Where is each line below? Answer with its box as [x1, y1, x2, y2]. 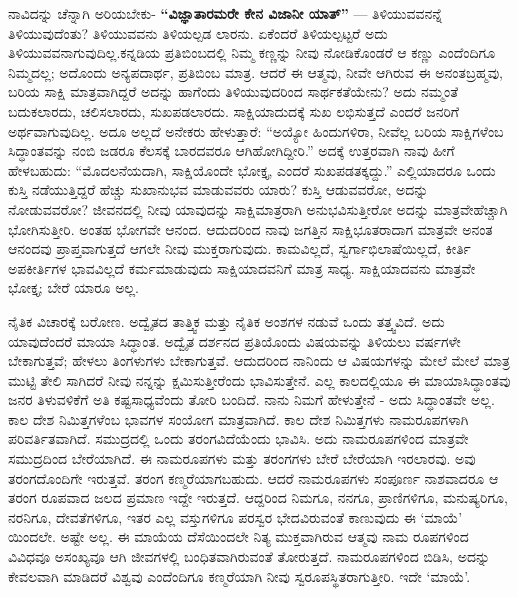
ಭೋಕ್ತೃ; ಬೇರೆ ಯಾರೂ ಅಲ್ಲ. [8, 277, 139, 298]
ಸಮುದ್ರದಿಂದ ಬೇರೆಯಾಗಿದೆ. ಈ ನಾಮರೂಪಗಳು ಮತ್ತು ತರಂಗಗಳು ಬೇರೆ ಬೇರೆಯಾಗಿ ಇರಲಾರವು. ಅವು [8, 448, 476, 469]
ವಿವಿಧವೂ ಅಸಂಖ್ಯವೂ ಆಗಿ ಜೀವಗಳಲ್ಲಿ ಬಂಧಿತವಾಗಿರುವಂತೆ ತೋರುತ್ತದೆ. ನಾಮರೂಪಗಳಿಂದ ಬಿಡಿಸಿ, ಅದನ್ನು [8, 546, 491, 567]
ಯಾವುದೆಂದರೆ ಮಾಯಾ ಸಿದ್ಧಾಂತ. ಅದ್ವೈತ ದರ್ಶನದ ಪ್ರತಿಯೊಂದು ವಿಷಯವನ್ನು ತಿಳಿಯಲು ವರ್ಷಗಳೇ [8, 330, 461, 351]
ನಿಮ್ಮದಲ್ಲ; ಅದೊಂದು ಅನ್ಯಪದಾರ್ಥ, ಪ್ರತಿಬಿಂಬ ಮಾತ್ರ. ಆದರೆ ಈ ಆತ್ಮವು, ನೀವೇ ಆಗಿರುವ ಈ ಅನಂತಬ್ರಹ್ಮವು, [8, 61, 503, 82]
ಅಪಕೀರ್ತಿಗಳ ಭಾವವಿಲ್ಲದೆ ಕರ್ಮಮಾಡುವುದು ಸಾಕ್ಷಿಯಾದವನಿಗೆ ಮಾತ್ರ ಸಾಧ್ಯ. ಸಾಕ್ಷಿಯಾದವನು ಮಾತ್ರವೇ [8, 257, 476, 278]
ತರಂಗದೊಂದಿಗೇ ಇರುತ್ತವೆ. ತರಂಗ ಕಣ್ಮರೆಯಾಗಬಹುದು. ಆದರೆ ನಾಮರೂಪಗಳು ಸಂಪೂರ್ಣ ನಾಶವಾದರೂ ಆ [8, 467, 499, 488]
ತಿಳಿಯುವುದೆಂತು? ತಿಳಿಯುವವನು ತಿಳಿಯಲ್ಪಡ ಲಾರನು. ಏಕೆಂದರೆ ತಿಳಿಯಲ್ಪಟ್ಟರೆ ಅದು [8, 22, 388, 43]
